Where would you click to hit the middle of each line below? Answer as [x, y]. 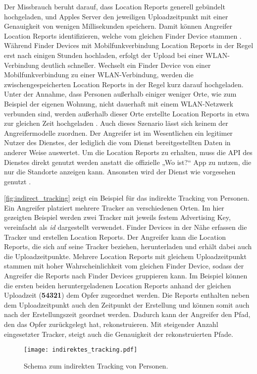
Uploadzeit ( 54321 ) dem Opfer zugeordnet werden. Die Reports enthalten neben [127, 295]
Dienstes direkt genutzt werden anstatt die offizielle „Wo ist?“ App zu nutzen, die [128, 162]
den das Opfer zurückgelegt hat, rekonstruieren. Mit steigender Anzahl [111, 324]
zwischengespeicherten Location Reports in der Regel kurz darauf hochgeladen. [124, 84]
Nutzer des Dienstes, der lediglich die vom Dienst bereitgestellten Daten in [117, 142]
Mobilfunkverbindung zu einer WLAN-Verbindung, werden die [99, 75]
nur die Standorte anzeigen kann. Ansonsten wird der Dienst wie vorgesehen [120, 172]
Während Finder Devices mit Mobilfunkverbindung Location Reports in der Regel [129, 45]
